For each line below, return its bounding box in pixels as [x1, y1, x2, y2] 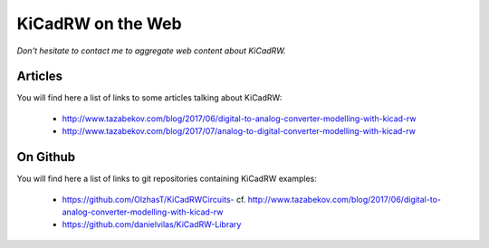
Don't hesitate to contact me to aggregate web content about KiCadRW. [16, 45, 286, 56]
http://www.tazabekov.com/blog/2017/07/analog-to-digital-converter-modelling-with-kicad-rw [62, 126, 417, 137]
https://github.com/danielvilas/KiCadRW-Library [62, 219, 242, 230]
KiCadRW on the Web [16, 14, 182, 33]
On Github [16, 149, 76, 165]
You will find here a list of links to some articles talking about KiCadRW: [16, 92, 283, 103]
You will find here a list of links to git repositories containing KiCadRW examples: [16, 173, 317, 185]
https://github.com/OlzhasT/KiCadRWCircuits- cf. [62, 194, 246, 205]
